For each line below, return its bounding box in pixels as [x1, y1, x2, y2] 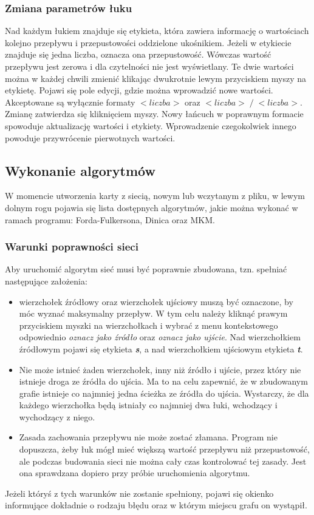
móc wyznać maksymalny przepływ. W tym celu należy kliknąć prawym [19, 307, 288, 320]
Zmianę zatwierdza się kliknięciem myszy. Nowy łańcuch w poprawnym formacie [5, 107, 304, 120]
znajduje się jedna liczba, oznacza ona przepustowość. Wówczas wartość [5, 48, 271, 61]
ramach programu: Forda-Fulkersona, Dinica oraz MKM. [5, 213, 215, 226]
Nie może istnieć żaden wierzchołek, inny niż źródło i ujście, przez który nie [19, 363, 301, 375]
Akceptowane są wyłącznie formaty [5, 95, 135, 108]
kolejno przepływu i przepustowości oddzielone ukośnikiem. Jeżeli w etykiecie [5, 36, 292, 49]
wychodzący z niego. [19, 410, 95, 423]
